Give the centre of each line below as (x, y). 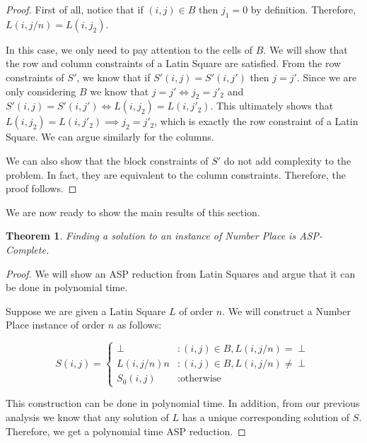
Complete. (28, 249)
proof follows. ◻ (41, 188)
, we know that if (113, 77)
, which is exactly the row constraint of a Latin (256, 121)
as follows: (139, 325)
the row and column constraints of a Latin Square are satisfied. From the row (174, 63)
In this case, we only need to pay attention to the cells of (129, 49)
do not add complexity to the (287, 160)
